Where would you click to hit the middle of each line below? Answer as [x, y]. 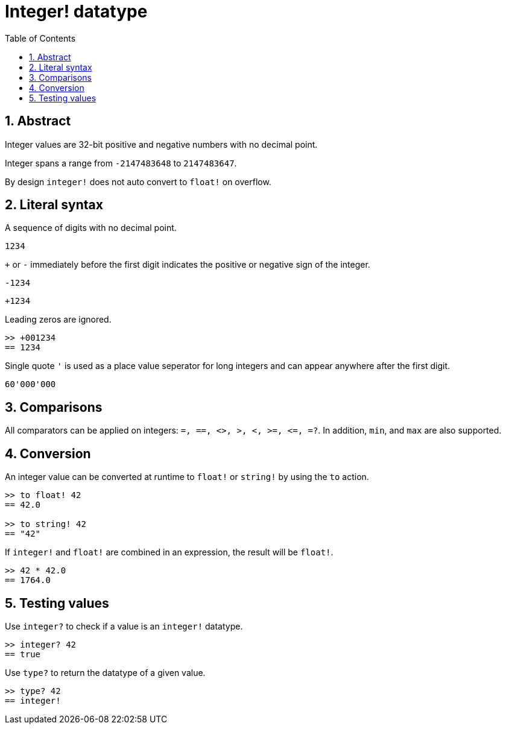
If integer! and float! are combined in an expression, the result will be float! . [169, 552]
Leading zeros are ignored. [58, 320]
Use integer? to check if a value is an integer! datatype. [124, 626]
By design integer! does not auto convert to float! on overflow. [138, 181]
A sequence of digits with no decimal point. [91, 228]
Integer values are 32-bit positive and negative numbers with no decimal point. [161, 144]
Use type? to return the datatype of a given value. [105, 672]
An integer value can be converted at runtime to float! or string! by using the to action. [187, 477]
